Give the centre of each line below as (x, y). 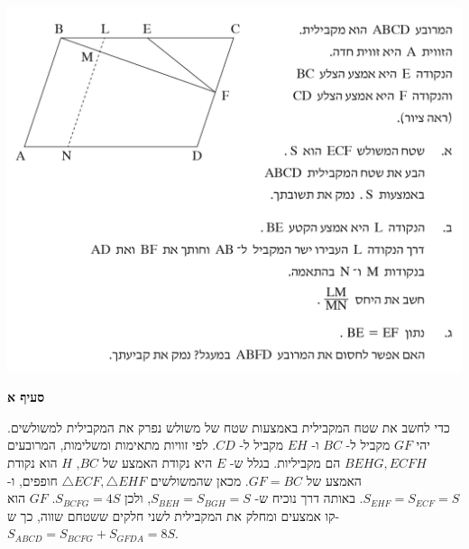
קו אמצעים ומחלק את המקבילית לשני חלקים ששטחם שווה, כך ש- (174, 515)
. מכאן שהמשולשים (199, 480)
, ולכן (138, 498)
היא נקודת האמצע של (157, 462)
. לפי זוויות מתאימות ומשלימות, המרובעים (112, 445)
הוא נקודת (32, 462)
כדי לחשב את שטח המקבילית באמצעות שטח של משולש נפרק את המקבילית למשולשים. (229, 427)
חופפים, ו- (32, 480)
